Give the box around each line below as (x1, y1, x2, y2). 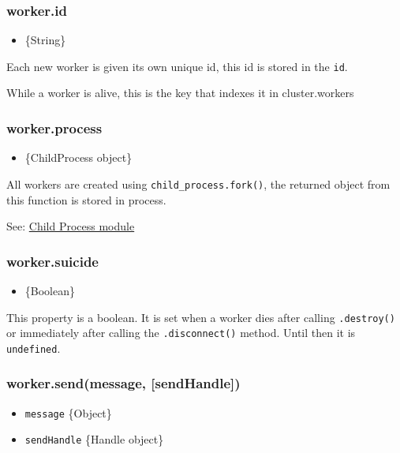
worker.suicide (6, 251, 99, 271)
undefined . (6, 339, 61, 356)
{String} (24, 32, 66, 48)
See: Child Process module (6, 218, 135, 234)
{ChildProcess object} (24, 149, 133, 166)
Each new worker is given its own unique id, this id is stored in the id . (6, 58, 348, 74)
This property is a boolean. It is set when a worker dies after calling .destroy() (6, 309, 395, 325)
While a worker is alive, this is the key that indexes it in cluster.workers (6, 84, 354, 101)
